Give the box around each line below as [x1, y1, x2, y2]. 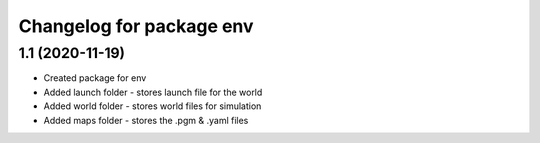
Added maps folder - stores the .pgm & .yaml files [43, 114, 249, 126]
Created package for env [43, 72, 147, 84]
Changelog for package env [18, 15, 254, 37]
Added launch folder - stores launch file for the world [43, 86, 263, 98]
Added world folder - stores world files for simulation [43, 100, 262, 112]
